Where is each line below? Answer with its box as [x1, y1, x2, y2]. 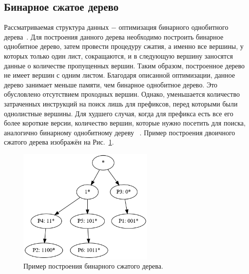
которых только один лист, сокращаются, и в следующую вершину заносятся [4, 50, 233, 61]
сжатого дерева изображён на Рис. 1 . [4, 137, 114, 147]
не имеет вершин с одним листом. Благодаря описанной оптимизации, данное [4, 70, 235, 80]
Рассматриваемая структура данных [4, 22, 109, 32]
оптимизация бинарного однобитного [118, 22, 229, 32]
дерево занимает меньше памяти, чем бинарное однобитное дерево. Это [4, 79, 218, 89]
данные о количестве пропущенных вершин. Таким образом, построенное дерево [4, 60, 245, 70]
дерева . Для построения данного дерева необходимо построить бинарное [4, 31, 224, 42]
